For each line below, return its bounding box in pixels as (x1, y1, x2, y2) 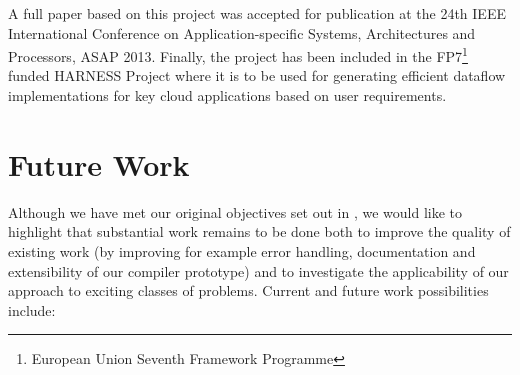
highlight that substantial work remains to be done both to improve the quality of (8, 221, 511, 242)
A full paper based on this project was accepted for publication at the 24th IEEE (8, 3, 506, 23)
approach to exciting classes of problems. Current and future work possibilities (8, 280, 489, 301)
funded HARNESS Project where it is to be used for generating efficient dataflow (8, 65, 506, 86)
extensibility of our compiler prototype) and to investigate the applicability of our (8, 260, 509, 281)
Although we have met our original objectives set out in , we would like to (8, 201, 463, 222)
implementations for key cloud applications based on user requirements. (8, 85, 447, 106)
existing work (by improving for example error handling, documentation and (8, 240, 476, 261)
